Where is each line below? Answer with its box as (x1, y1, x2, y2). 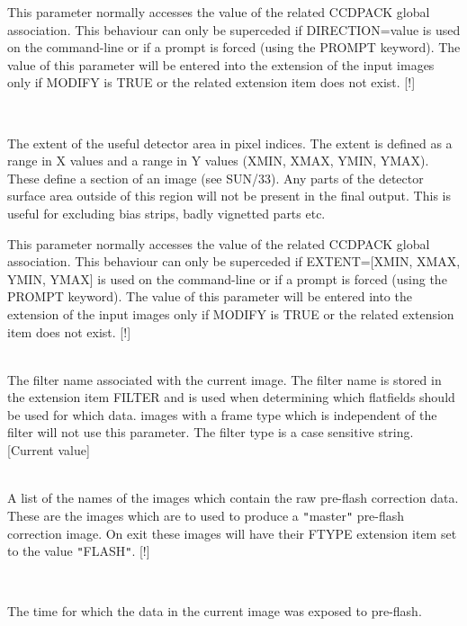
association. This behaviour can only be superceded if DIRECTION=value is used (7, 20, 461, 39)
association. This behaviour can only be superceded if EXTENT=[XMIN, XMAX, (7, 252, 461, 271)
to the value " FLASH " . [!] (7, 541, 150, 560)
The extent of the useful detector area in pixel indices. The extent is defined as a (7, 133, 453, 152)
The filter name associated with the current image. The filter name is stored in (7, 370, 442, 389)
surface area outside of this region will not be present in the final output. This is (7, 186, 451, 205)
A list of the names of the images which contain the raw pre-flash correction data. (7, 488, 459, 507)
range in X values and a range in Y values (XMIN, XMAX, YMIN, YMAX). (7, 151, 429, 170)
